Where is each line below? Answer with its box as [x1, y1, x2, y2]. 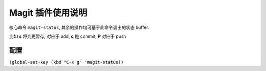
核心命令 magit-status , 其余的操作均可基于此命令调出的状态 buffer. [9, 24, 149, 30]
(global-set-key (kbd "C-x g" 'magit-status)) [9, 59, 124, 65]
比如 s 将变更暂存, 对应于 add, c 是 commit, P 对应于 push [9, 33, 127, 39]
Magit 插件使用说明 [9, 7, 87, 18]
